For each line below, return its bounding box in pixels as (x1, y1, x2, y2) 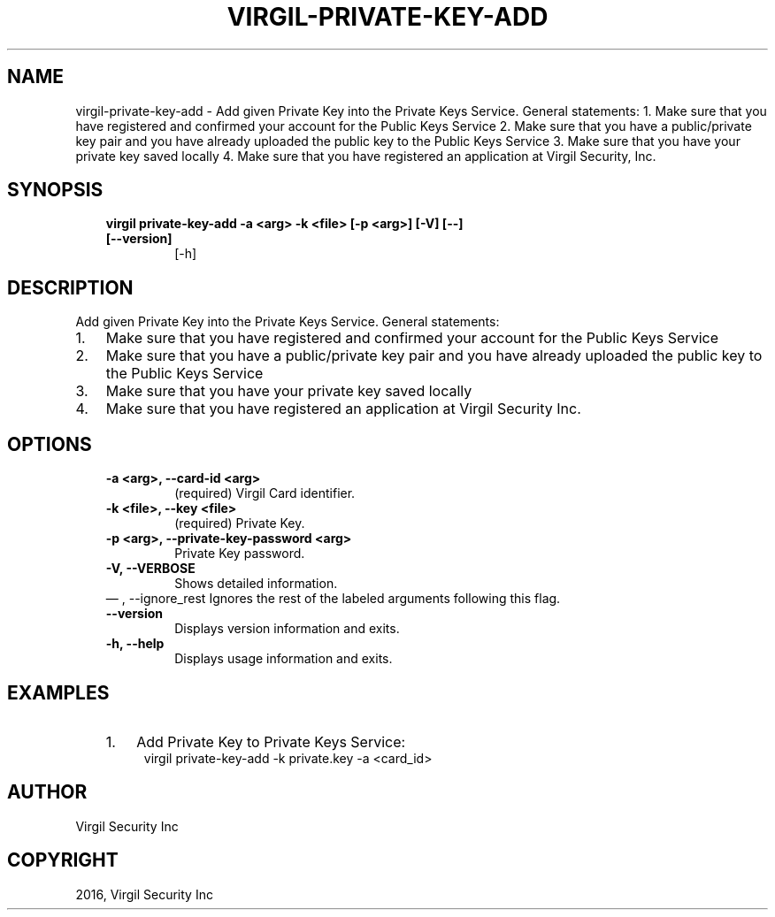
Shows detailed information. (174, 576, 338, 592)
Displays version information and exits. (174, 621, 400, 637)
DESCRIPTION (7, 276, 134, 299)
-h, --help (105, 636, 165, 652)
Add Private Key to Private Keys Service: (136, 732, 406, 751)
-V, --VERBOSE (105, 561, 196, 577)
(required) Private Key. (174, 516, 305, 531)
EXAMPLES (7, 681, 110, 704)
